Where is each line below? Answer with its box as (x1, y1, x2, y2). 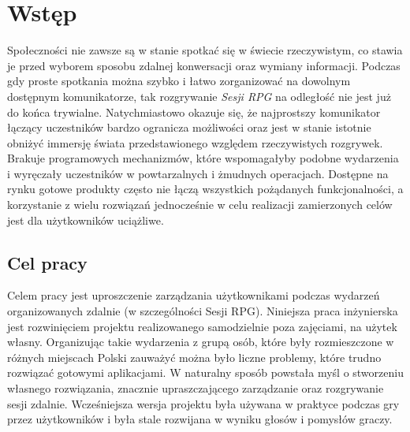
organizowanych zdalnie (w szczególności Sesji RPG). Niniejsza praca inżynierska (7, 303, 398, 319)
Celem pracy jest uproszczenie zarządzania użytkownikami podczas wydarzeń (7, 287, 380, 304)
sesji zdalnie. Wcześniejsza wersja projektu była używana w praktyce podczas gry (7, 395, 400, 412)
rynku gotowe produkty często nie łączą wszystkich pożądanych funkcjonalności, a (7, 181, 404, 197)
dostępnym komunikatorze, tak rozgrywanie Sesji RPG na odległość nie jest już (7, 88, 391, 104)
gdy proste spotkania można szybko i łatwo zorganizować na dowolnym (7, 73, 351, 89)
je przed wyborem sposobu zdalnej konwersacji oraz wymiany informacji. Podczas (7, 57, 401, 73)
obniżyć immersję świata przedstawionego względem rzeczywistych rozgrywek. (7, 134, 383, 151)
